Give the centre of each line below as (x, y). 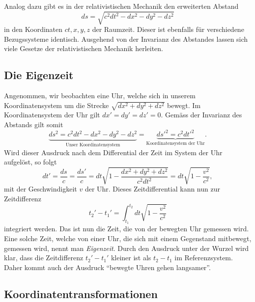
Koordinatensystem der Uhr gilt (52, 115)
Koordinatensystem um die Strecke (57, 105)
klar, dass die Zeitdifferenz (44, 258)
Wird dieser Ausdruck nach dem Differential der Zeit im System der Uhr (113, 152)
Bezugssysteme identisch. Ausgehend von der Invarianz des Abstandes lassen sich (126, 39)
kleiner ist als (131, 258)
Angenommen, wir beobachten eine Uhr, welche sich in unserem (100, 96)
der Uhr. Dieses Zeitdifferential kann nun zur (152, 189)
